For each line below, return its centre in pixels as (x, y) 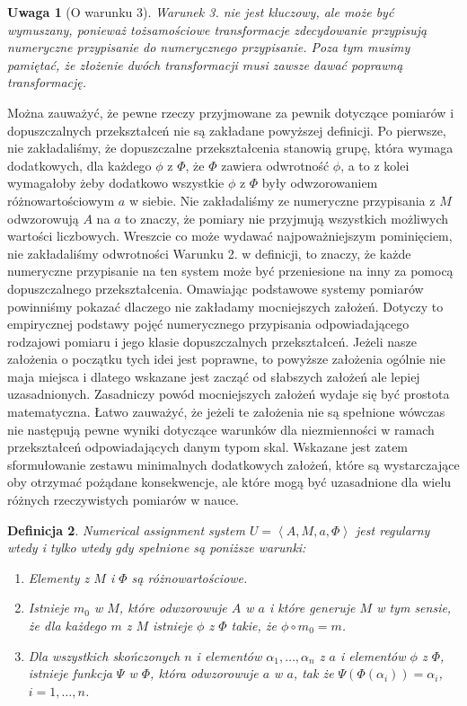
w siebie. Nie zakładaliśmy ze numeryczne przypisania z (282, 200)
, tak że (313, 673)
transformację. (47, 82)
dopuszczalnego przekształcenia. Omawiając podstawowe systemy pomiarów (216, 288)
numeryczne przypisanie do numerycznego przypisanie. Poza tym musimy (209, 47)
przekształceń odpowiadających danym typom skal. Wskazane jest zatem (208, 447)
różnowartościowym (61, 200)
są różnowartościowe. (189, 577)
